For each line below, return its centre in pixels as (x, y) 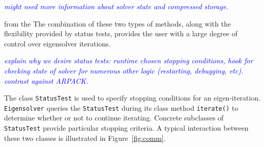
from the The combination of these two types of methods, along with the (118, 23)
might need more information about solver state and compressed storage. (116, 6)
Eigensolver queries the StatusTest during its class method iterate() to (121, 107)
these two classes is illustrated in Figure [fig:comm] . (85, 138)
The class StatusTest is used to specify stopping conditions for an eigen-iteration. (132, 98)
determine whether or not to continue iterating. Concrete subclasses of (114, 118)
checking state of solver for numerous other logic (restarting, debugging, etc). (124, 70)
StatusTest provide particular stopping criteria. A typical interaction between (126, 128)
